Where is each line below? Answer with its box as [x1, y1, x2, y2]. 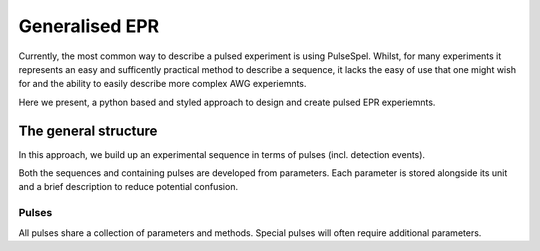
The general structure [18, 122, 158, 139]
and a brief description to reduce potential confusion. [18, 181, 239, 193]
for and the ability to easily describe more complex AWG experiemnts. [18, 78, 307, 90]
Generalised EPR [18, 15, 160, 37]
